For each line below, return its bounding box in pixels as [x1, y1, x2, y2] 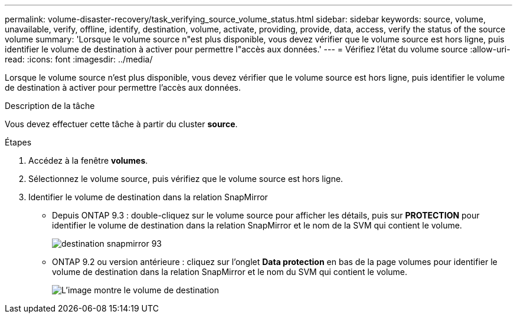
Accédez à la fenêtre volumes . [28, 155, 148, 165]
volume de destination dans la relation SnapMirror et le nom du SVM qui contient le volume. [52, 267, 408, 277]
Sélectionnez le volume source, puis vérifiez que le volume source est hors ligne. [28, 174, 343, 184]
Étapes [5, 137, 32, 147]
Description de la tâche [5, 101, 95, 111]
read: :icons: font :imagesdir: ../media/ [5, 54, 153, 64]
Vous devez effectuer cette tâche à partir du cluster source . [5, 119, 238, 129]
